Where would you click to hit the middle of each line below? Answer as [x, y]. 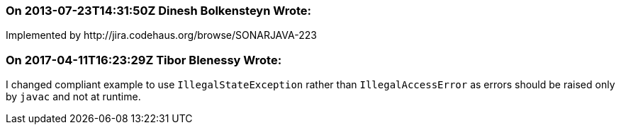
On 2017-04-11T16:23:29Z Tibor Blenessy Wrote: [144, 60]
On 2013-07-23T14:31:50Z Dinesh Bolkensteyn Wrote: [159, 11]
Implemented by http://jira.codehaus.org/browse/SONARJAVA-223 [161, 35]
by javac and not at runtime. [73, 97]
